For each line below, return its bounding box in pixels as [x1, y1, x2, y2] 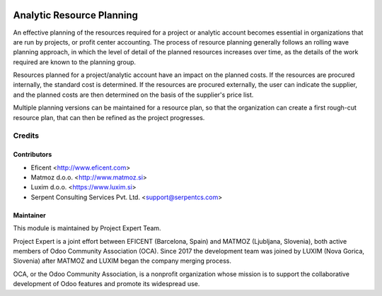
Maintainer [13, 211, 46, 219]
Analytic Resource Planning [13, 9, 138, 21]
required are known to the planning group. [13, 57, 137, 66]
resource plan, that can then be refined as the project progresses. [13, 113, 205, 122]
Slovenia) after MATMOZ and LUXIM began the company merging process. [13, 256, 231, 265]
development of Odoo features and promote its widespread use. [13, 280, 200, 288]
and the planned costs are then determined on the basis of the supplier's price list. [13, 90, 254, 99]
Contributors [13, 150, 52, 159]
